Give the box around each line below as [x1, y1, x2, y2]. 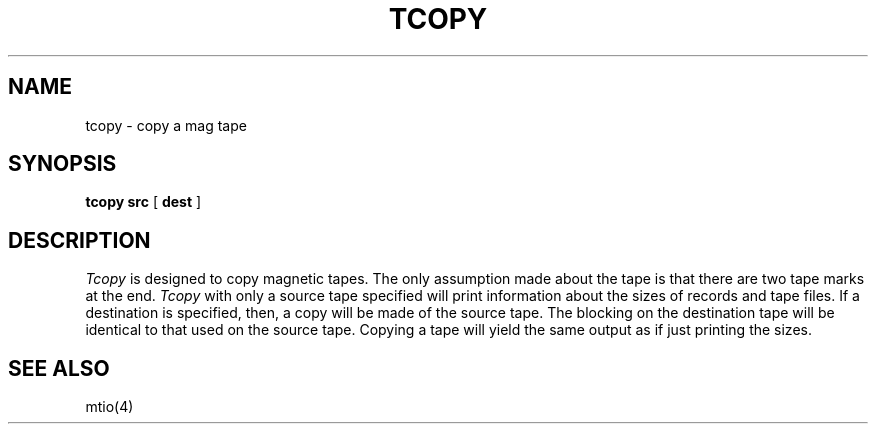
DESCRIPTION [8, 227, 151, 253]
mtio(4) [85, 398, 134, 416]
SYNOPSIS [8, 151, 117, 177]
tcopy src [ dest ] [85, 193, 202, 211]
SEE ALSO [8, 355, 110, 381]
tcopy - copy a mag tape [85, 116, 247, 134]
